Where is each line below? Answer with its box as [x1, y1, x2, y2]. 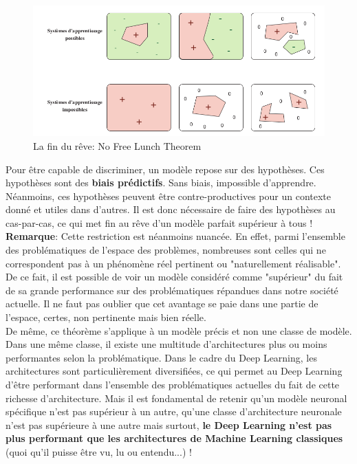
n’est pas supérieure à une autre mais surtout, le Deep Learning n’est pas [6, 417, 332, 432]
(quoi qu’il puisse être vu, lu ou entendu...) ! [6, 444, 192, 459]
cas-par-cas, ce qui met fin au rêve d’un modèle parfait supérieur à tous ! [6, 215, 313, 230]
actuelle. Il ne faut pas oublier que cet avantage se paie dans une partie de [6, 296, 318, 311]
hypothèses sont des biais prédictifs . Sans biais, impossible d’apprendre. [6, 175, 316, 190]
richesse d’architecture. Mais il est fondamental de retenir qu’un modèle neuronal [6, 390, 347, 405]
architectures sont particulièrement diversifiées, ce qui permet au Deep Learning [6, 364, 343, 378]
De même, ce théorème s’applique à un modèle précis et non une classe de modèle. [6, 323, 352, 338]
